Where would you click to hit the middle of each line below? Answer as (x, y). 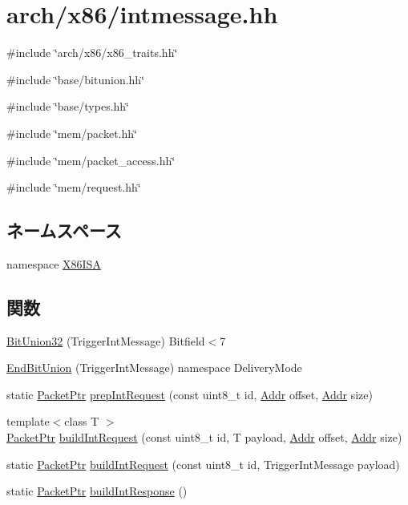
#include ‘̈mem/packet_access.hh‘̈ (91, 160)
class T (82, 421)
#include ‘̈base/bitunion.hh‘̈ (76, 79)
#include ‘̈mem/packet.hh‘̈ (72, 133)
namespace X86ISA (54, 263)
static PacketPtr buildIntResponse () (97, 491)
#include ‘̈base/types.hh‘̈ (68, 106)
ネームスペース (64, 230)
